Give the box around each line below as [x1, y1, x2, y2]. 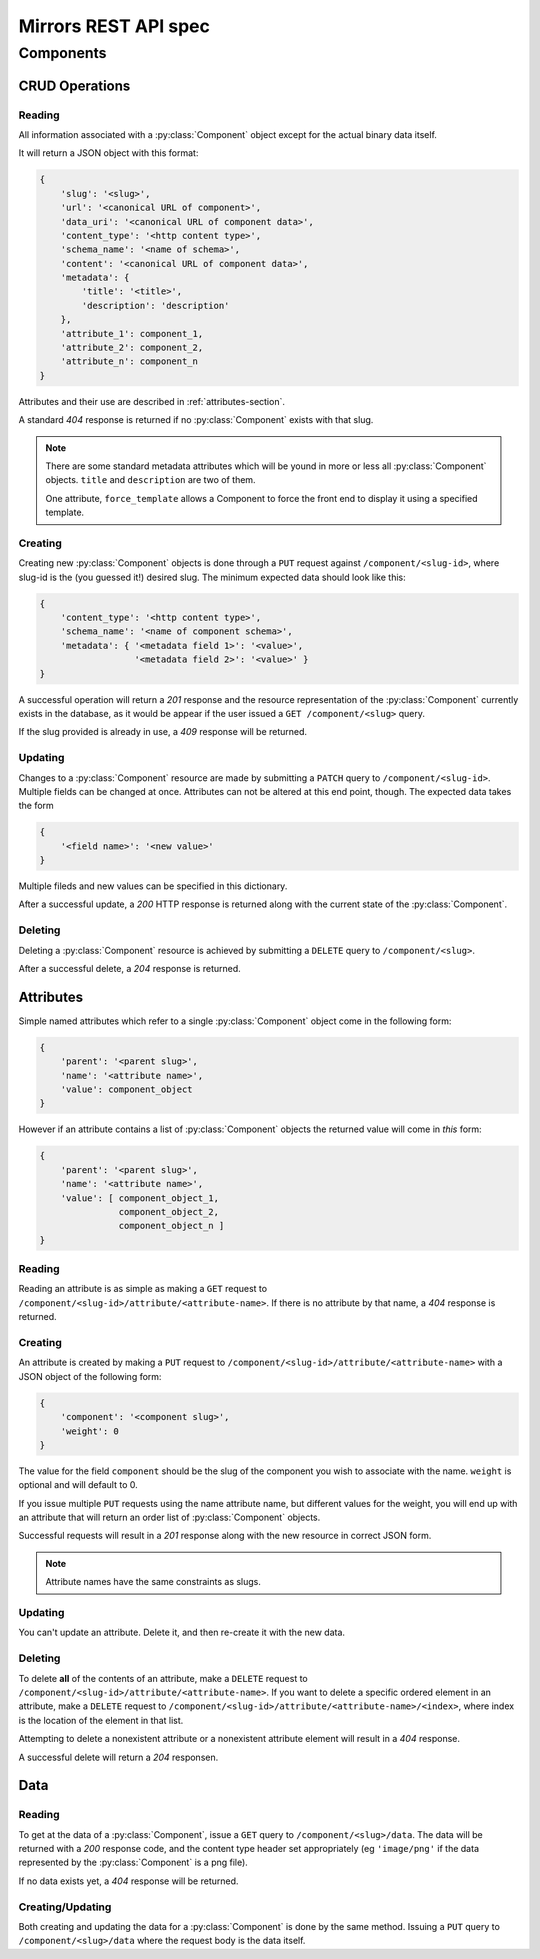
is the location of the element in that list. [18, 1714, 184, 1726]
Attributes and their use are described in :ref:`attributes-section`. [18, 395, 285, 407]
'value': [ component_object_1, [60, 1192, 220, 1204]
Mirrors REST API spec [18, 15, 210, 37]
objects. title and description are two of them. [45, 474, 256, 486]
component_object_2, [118, 1206, 220, 1217]
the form [18, 800, 54, 812]
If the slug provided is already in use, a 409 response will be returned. [18, 726, 308, 738]
